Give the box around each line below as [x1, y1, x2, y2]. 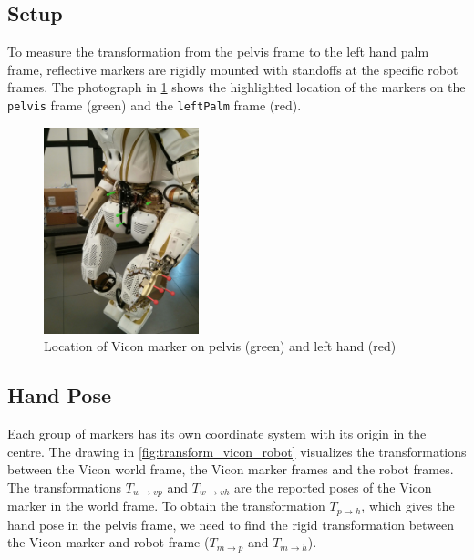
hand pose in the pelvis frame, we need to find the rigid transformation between [7, 514, 455, 534]
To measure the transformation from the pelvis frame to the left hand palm [7, 42, 429, 61]
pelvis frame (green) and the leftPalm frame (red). [7, 95, 302, 114]
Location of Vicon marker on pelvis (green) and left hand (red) [44, 337, 397, 356]
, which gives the [361, 496, 455, 515]
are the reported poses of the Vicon [234, 477, 432, 496]
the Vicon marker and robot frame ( [7, 533, 210, 552]
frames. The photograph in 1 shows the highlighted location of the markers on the [7, 78, 466, 97]
